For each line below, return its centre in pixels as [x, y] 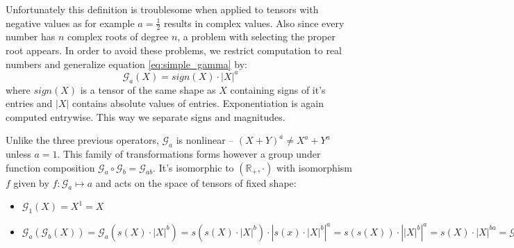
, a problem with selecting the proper [256, 36]
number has [31, 36]
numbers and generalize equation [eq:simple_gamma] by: [126, 64]
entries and [29, 103]
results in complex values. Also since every [254, 23]
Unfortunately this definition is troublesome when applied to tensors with [162, 9]
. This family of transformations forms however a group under [189, 154]
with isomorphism [314, 167]
